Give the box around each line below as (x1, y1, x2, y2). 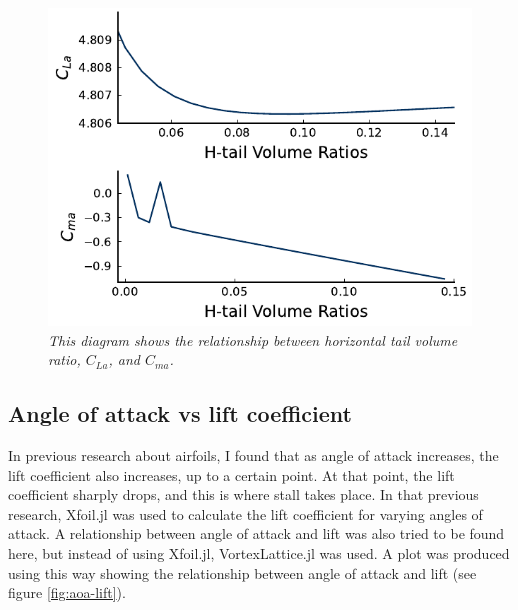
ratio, (48, 349, 81, 370)
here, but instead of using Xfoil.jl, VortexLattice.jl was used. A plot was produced (8, 542, 510, 563)
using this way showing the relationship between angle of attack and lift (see (8, 562, 477, 583)
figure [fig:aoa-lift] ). (8, 582, 126, 603)
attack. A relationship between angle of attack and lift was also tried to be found (8, 523, 505, 544)
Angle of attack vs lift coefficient (8, 398, 352, 429)
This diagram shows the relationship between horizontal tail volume (48, 329, 458, 350)
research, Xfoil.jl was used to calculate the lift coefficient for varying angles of (8, 503, 483, 524)
